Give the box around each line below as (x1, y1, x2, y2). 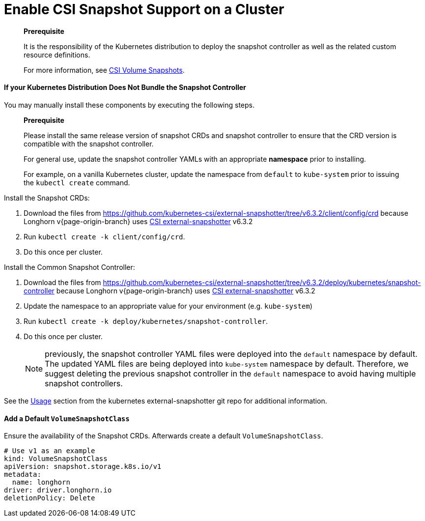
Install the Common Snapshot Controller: (4, 262, 135, 271)
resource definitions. (24, 50, 90, 59)
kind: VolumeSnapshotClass (4, 455, 108, 463)
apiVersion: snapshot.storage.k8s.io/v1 (4, 463, 162, 471)
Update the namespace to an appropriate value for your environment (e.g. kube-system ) (24, 301, 312, 310)
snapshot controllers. (45, 378, 123, 388)
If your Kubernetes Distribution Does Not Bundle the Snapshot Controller (4, 83, 246, 92)
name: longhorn (12, 478, 70, 487)
